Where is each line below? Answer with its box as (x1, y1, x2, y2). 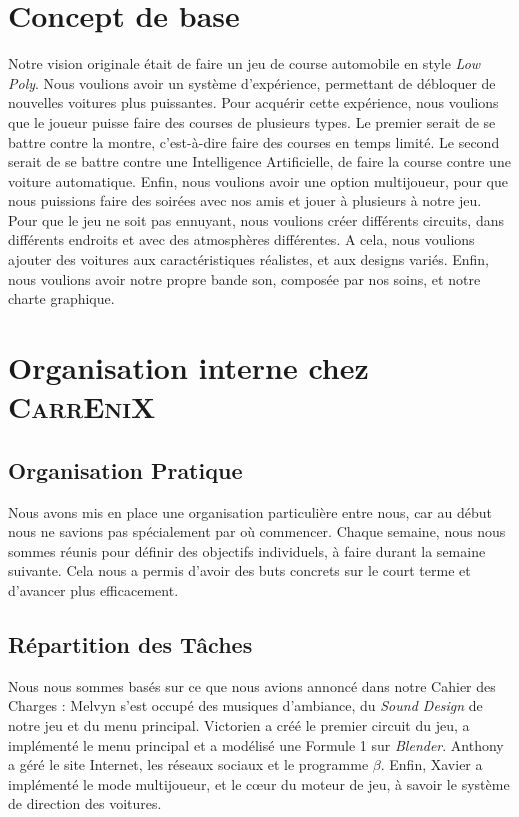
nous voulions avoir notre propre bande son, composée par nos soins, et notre (8, 268, 481, 289)
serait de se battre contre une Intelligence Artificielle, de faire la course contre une (8, 151, 511, 172)
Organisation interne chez (8, 347, 369, 388)
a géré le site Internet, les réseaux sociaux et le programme (8, 754, 369, 775)
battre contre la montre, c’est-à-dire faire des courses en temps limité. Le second (8, 131, 500, 152)
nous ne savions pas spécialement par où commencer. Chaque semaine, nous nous (8, 521, 506, 542)
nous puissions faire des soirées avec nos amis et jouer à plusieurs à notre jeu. (8, 190, 482, 211)
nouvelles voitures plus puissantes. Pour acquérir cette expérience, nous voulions (8, 92, 499, 113)
